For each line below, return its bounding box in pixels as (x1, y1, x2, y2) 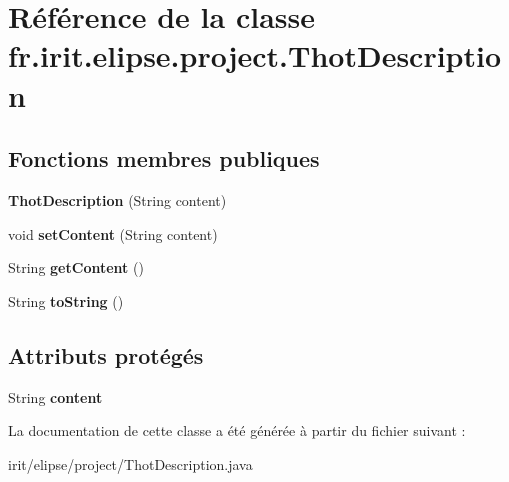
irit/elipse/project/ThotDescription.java (8, 453, 253, 474)
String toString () (8, 290, 124, 311)
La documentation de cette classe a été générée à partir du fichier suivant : (8, 420, 466, 441)
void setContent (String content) (8, 223, 218, 244)
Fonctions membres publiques (8, 143, 320, 174)
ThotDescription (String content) (8, 189, 227, 210)
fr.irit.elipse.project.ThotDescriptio (8, 35, 502, 76)
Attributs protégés (8, 339, 204, 370)
